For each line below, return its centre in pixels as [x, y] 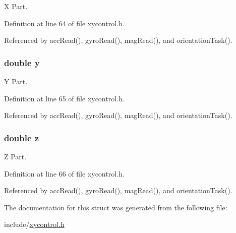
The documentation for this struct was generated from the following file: [116, 207]
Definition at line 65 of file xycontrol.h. [64, 98]
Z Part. [15, 156]
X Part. [16, 6]
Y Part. [16, 81]
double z [22, 137]
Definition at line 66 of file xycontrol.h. [64, 173]
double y [22, 62]
